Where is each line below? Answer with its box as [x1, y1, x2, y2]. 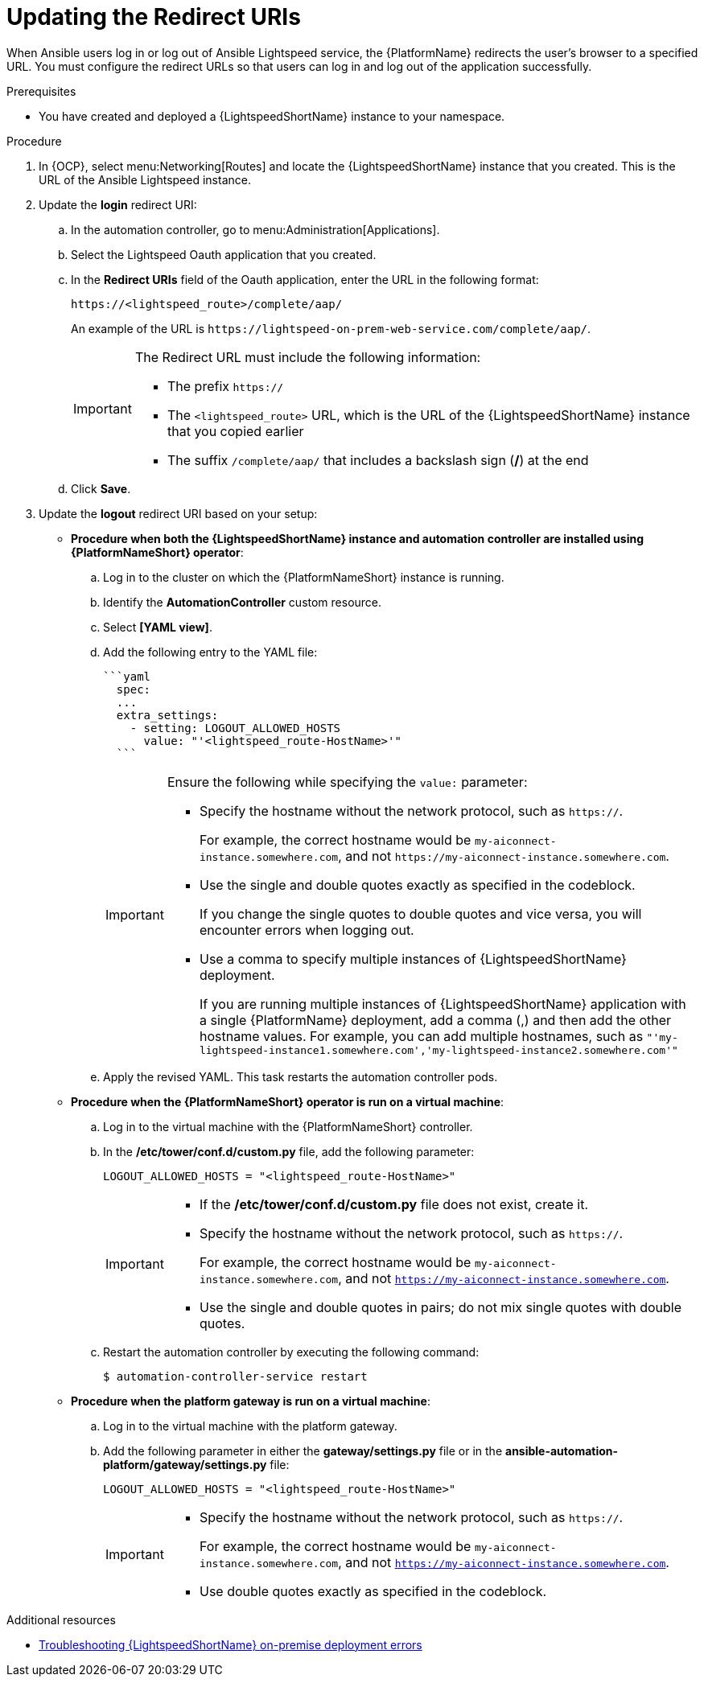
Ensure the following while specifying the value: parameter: [167, 773, 528, 790]
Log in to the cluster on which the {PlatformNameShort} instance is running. [103, 570, 504, 584]
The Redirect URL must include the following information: [134, 348, 481, 365]
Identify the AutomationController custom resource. [103, 595, 382, 609]
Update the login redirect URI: [39, 197, 197, 212]
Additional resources [6, 1612, 116, 1627]
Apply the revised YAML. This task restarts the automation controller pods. [103, 1069, 498, 1084]
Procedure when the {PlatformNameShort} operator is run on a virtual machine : [71, 1094, 504, 1109]
